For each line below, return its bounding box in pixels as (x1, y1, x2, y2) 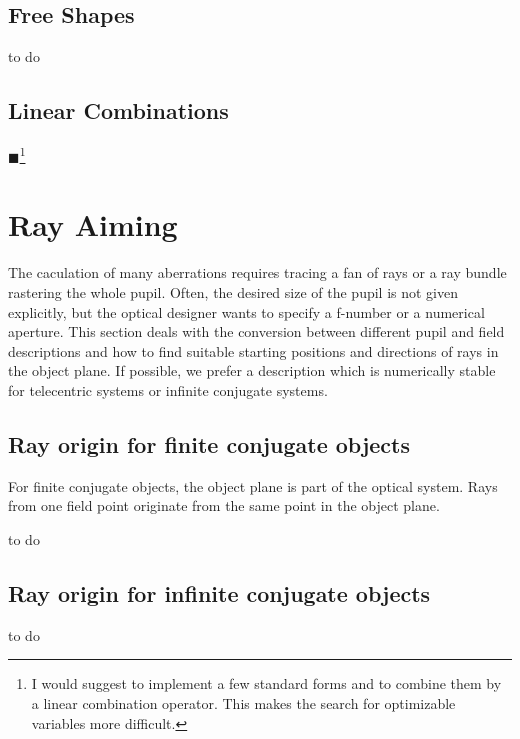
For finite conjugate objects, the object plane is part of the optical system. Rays (8, 475, 498, 496)
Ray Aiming (8, 204, 178, 245)
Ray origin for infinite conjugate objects (8, 577, 431, 608)
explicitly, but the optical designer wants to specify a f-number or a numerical (8, 301, 485, 322)
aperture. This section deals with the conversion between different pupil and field (8, 321, 505, 342)
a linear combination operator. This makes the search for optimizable (31, 692, 456, 713)
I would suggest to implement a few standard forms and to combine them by (31, 673, 502, 694)
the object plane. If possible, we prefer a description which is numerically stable (8, 360, 496, 381)
